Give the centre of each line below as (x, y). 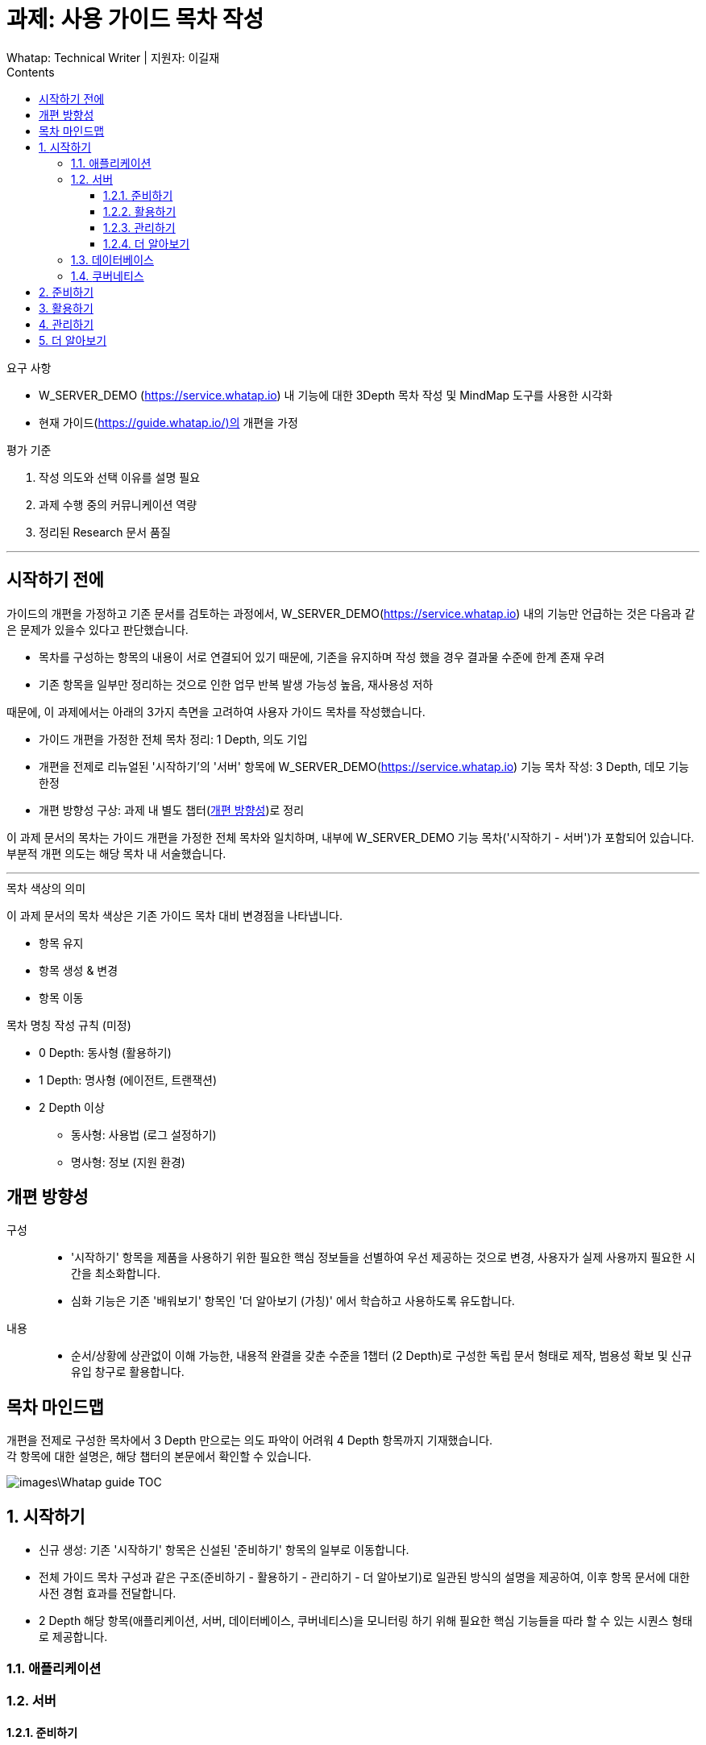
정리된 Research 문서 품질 (105, 532)
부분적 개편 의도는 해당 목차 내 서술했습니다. (116, 853)
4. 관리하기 (66, 324)
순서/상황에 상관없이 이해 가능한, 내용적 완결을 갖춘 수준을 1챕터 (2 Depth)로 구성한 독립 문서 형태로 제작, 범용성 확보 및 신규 (382, 1356)
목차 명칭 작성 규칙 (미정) (69, 1025)
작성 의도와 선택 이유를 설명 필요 (120, 477)
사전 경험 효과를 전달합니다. (108, 1594)
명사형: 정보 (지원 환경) (128, 1162)
